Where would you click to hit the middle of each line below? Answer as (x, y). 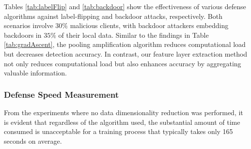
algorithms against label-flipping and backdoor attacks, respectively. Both (113, 16)
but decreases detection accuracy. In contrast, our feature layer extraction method (126, 53)
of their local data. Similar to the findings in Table (133, 35)
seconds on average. (33, 141)
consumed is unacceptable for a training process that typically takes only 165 (118, 131)
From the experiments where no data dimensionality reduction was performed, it (124, 112)
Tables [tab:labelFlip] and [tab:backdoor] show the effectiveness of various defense (125, 6)
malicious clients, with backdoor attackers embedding (149, 25)
